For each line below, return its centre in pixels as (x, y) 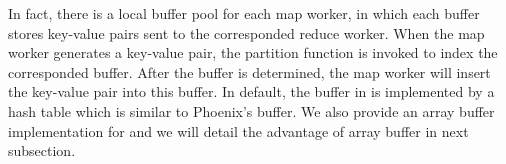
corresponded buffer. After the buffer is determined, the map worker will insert (249, 71)
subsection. (42, 150)
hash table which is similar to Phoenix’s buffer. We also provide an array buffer (251, 110)
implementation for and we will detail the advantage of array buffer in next (238, 130)
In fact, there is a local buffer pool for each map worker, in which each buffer (244, 13)
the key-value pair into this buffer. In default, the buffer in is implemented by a (251, 91)
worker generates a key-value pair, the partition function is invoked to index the (253, 52)
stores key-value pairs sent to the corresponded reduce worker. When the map (246, 32)
